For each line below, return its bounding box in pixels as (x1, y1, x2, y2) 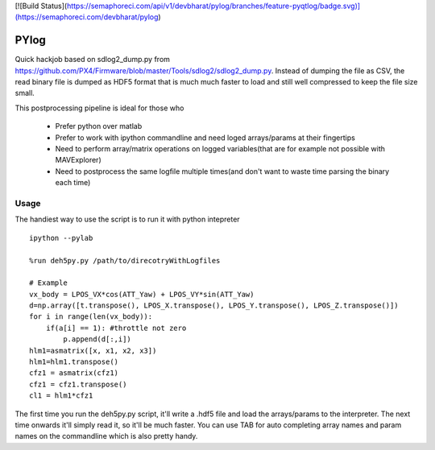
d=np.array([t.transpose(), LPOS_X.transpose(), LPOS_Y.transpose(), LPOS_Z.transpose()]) (29, 301, 399, 310)
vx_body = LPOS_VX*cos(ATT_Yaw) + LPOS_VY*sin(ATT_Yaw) (29, 290, 255, 299)
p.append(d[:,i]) (63, 335, 132, 344)
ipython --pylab (29, 233, 93, 242)
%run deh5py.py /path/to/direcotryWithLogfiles (29, 256, 221, 265)
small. (14, 89, 35, 98)
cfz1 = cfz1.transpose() (29, 379, 127, 389)
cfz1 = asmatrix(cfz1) (29, 369, 119, 378)
